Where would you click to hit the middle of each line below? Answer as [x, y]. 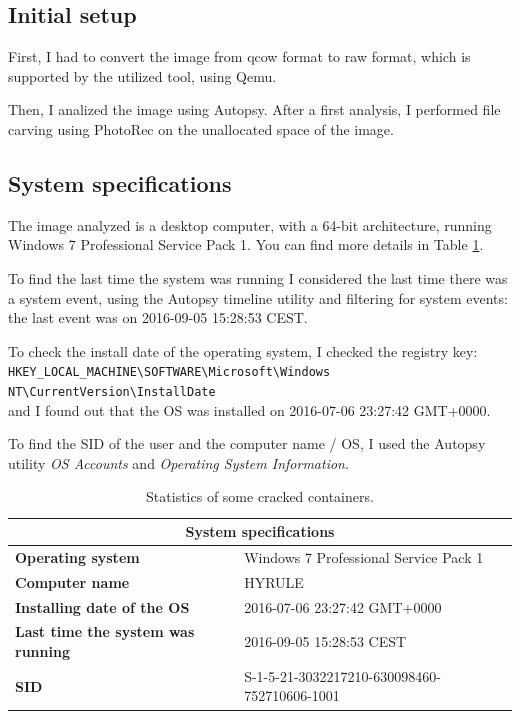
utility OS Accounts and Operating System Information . [178, 462]
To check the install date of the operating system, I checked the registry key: [243, 350]
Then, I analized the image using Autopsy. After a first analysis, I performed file [254, 109]
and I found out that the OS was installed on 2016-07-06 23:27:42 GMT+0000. [249, 409]
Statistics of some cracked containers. [260, 496]
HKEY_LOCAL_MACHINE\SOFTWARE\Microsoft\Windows [169, 372]
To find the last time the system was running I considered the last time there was [258, 277]
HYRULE [274, 581]
